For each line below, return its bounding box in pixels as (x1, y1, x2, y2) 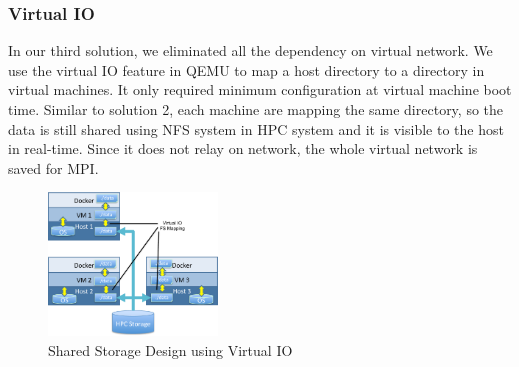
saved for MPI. (8, 157, 99, 178)
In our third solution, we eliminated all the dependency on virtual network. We (8, 40, 493, 61)
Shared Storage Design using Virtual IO (48, 339, 293, 360)
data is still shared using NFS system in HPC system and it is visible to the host (8, 118, 504, 139)
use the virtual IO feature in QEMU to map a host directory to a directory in (8, 59, 485, 80)
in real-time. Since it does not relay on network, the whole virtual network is (8, 138, 478, 159)
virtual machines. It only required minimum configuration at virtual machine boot (8, 79, 512, 100)
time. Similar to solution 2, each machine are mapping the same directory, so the (8, 99, 504, 119)
